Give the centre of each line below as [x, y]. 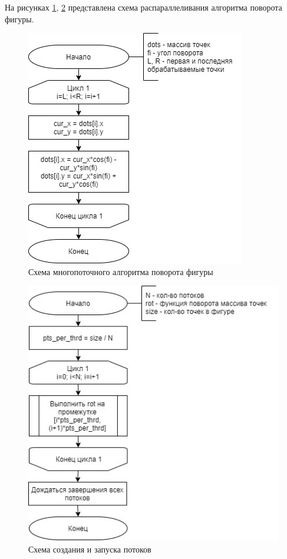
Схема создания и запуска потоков [90, 549]
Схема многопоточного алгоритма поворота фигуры [121, 271]
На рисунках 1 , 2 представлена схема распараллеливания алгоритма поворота [143, 7]
